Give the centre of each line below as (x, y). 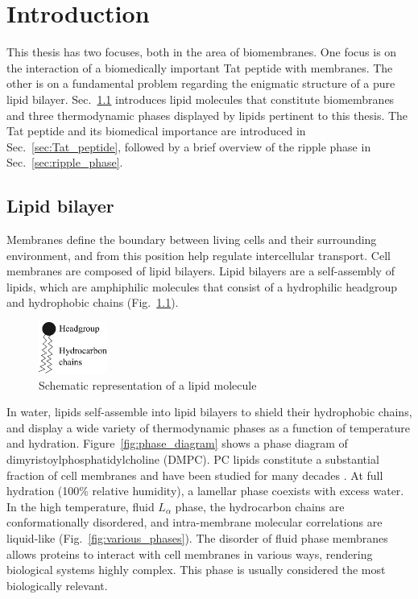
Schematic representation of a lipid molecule (148, 384)
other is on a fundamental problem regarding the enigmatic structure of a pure (201, 83)
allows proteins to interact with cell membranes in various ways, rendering (190, 554)
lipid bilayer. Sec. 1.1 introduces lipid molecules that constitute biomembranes (201, 99)
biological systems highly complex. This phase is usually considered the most (196, 570)
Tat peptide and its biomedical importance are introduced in (156, 131)
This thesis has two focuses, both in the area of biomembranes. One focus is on (202, 52)
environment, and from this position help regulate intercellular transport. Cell (199, 255)
